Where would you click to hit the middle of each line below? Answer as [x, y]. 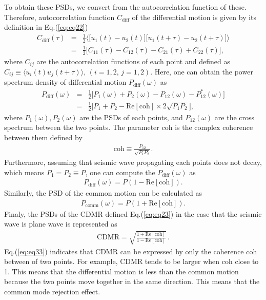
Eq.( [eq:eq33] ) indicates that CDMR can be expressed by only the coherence [124, 251]
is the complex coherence [214, 127]
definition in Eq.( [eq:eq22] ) [46, 27]
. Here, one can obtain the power [202, 71]
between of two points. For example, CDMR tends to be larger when [112, 261]
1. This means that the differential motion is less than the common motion [121, 271]
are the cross [234, 117]
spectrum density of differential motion [65, 82]
